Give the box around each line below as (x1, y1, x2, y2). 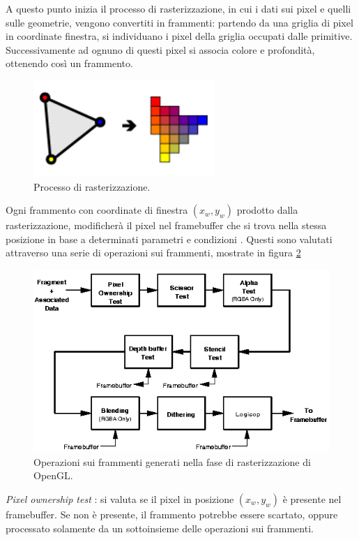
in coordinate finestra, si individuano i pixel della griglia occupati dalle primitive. (6, 29, 353, 43)
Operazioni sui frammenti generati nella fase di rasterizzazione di (33, 454, 311, 469)
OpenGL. (33, 468, 73, 483)
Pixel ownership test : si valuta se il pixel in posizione (6, 491, 234, 506)
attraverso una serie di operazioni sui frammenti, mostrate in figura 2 (6, 245, 301, 260)
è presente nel (282, 491, 342, 506)
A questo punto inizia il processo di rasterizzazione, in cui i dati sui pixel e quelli (6, 1, 351, 15)
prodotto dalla (236, 203, 298, 217)
